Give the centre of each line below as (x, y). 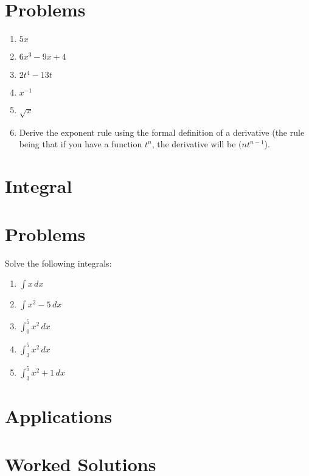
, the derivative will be (194, 144)
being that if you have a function (81, 144)
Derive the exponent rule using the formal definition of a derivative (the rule (162, 132)
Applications (59, 416)
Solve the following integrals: (58, 263)
